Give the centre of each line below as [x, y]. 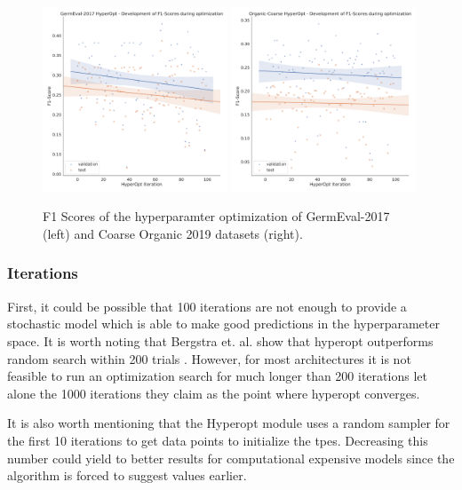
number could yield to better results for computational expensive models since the [231, 458]
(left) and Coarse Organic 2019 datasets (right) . [173, 233]
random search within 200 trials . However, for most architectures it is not [209, 358]
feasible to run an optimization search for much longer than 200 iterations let [217, 376]
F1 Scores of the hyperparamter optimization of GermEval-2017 [216, 216]
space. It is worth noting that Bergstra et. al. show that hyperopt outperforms [220, 340]
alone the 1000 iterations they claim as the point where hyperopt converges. [214, 393]
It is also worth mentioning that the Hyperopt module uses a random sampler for [229, 423]
